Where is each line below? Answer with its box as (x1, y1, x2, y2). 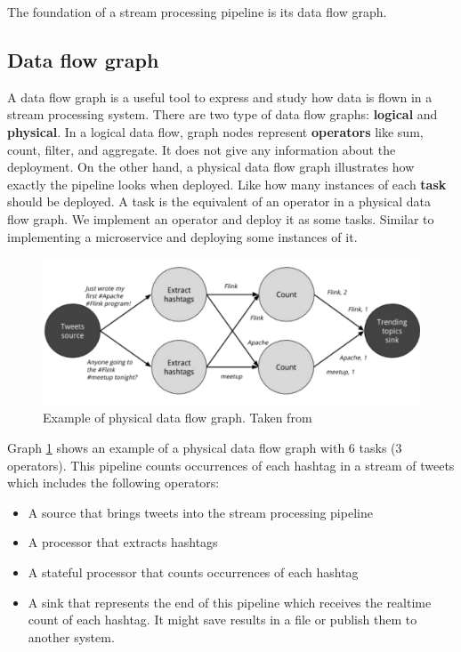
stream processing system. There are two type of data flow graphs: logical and (7, 105, 438, 124)
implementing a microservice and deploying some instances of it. (7, 227, 358, 246)
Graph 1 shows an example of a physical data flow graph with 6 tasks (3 (7, 438, 402, 456)
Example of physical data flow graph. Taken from (43, 408, 312, 427)
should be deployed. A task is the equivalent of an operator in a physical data (7, 192, 432, 211)
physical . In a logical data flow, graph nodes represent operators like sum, (7, 122, 424, 141)
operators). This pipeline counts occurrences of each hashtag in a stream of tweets (7, 455, 455, 474)
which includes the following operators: (7, 473, 220, 492)
